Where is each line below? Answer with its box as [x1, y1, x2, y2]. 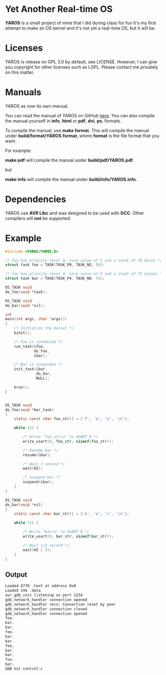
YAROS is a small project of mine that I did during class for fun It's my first [5, 20, 157, 26]
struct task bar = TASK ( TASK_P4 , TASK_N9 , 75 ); [5, 276, 105, 281]
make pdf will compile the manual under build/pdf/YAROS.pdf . [5, 157, 134, 163]
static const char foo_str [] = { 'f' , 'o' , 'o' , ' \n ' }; [14, 417, 129, 422]
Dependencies [5, 194, 66, 205]
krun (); [14, 385, 30, 389]
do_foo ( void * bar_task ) [5, 407, 54, 412]
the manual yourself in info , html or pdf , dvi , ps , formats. [5, 118, 122, 124]
